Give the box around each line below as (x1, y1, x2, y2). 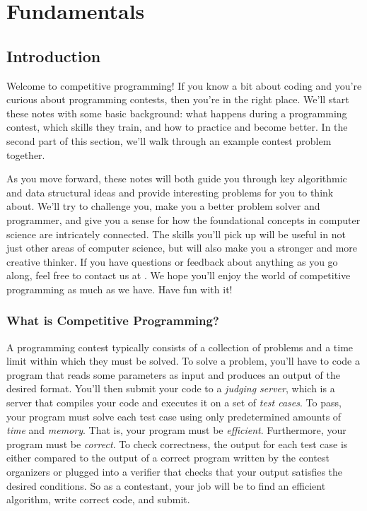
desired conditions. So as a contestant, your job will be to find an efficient (6, 478, 326, 493)
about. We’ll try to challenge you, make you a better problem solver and (6, 199, 320, 213)
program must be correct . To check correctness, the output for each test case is (6, 436, 348, 451)
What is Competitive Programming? (6, 312, 219, 329)
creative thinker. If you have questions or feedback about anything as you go (6, 254, 338, 269)
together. (6, 147, 45, 162)
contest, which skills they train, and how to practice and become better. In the (6, 119, 348, 134)
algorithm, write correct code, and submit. (6, 492, 190, 507)
